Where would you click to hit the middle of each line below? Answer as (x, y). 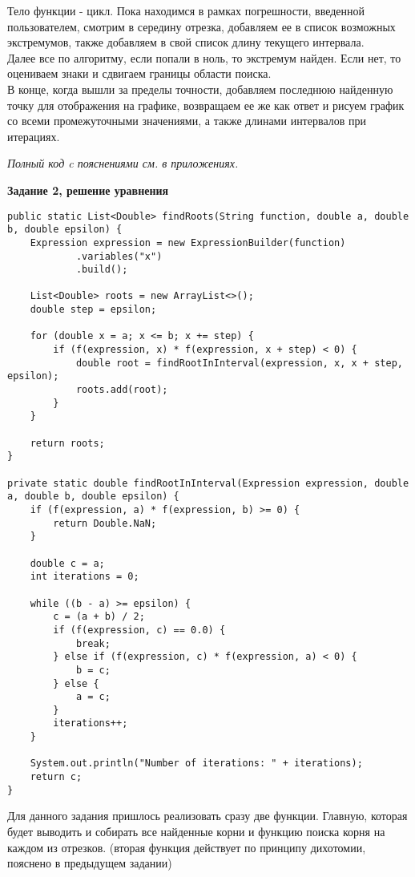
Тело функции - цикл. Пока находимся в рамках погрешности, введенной (186, 10)
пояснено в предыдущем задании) (90, 863)
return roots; (67, 443)
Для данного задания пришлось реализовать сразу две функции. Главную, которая (207, 816)
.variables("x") (119, 256)
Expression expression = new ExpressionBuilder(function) (188, 242)
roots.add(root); (122, 390)
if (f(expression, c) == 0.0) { (139, 630)
